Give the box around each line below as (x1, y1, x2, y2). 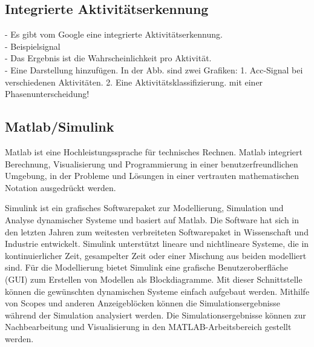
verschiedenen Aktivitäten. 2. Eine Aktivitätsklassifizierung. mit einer (5, 75, 263, 88)
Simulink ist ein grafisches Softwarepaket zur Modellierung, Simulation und (5, 201, 284, 214)
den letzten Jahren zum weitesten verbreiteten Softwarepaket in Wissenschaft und (5, 225, 309, 238)
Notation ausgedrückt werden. (5, 181, 116, 194)
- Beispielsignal (5, 39, 61, 52)
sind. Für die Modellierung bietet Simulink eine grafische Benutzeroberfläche (5, 261, 288, 274)
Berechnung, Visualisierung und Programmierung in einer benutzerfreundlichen (5, 157, 298, 170)
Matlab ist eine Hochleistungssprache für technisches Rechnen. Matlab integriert (5, 145, 303, 158)
